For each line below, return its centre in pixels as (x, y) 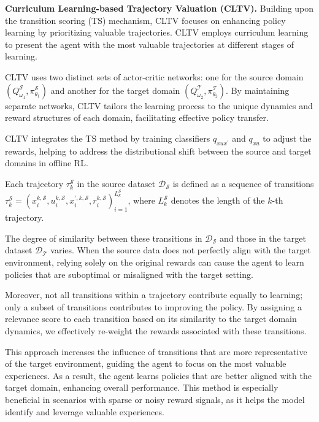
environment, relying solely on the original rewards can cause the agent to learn (155, 262)
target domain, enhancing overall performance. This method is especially (142, 387)
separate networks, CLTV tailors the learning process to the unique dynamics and (159, 105)
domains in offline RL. (47, 163)
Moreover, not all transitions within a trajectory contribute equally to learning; (154, 295)
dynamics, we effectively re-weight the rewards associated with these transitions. (156, 330)
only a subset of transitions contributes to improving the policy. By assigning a (153, 306)
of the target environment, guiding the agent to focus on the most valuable (146, 363)
